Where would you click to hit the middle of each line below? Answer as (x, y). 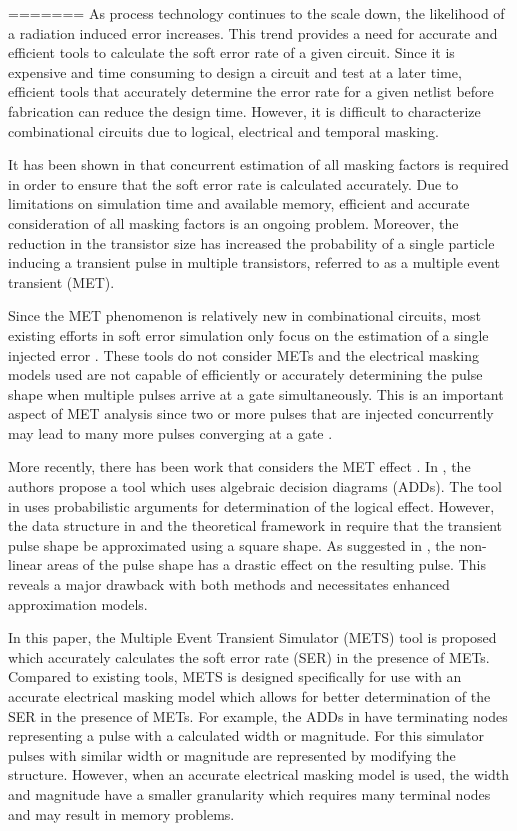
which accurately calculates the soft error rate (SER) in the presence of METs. (249, 656)
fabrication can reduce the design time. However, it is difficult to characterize (244, 110)
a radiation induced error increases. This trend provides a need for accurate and (253, 32)
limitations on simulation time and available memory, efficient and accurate (239, 203)
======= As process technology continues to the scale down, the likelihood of (256, 13)
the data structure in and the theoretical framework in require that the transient (255, 525)
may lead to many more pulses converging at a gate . (170, 432)
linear (25, 564)
